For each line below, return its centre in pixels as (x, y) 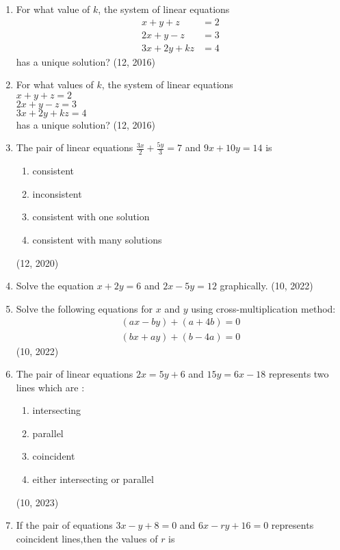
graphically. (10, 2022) (266, 286)
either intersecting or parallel (93, 479)
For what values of (55, 84)
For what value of (53, 9)
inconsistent (57, 193)
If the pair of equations (64, 525)
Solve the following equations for (84, 308)
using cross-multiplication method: (263, 308)
